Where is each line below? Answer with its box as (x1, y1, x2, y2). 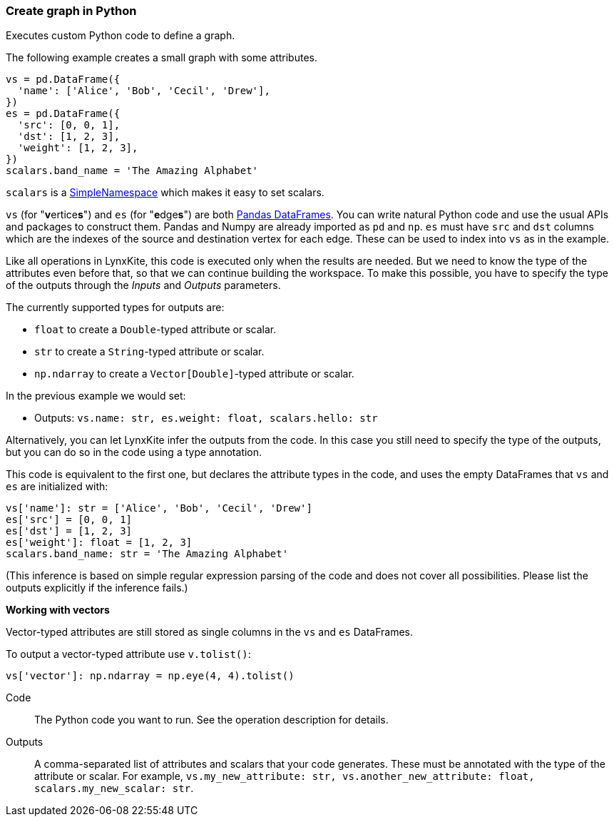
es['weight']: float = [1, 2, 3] (6, 537, 193, 549)
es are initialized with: (6, 480, 108, 493)
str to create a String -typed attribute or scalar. (34, 345, 265, 358)
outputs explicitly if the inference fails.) (6, 582, 188, 594)
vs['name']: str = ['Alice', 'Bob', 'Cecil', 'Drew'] (6, 502, 312, 514)
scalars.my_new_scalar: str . (34, 782, 194, 795)
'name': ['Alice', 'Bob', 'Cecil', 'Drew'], (17, 85, 270, 97)
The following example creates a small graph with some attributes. (6, 51, 317, 64)
